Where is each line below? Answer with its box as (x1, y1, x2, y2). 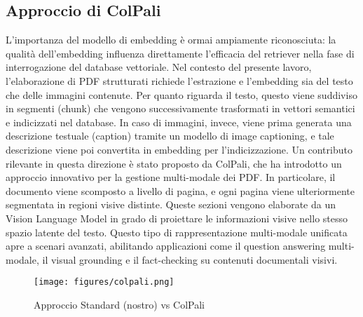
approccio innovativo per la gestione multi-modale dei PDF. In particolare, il (6, 170, 336, 184)
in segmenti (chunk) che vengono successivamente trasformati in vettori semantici (6, 101, 355, 116)
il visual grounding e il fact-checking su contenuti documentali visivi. (42, 252, 338, 267)
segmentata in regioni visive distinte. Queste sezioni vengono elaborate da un (6, 197, 336, 212)
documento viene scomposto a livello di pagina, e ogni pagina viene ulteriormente (6, 183, 355, 198)
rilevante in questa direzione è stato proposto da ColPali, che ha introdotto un (6, 156, 342, 170)
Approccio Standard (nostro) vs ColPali (34, 297, 205, 311)
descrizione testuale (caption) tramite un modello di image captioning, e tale (6, 128, 334, 143)
